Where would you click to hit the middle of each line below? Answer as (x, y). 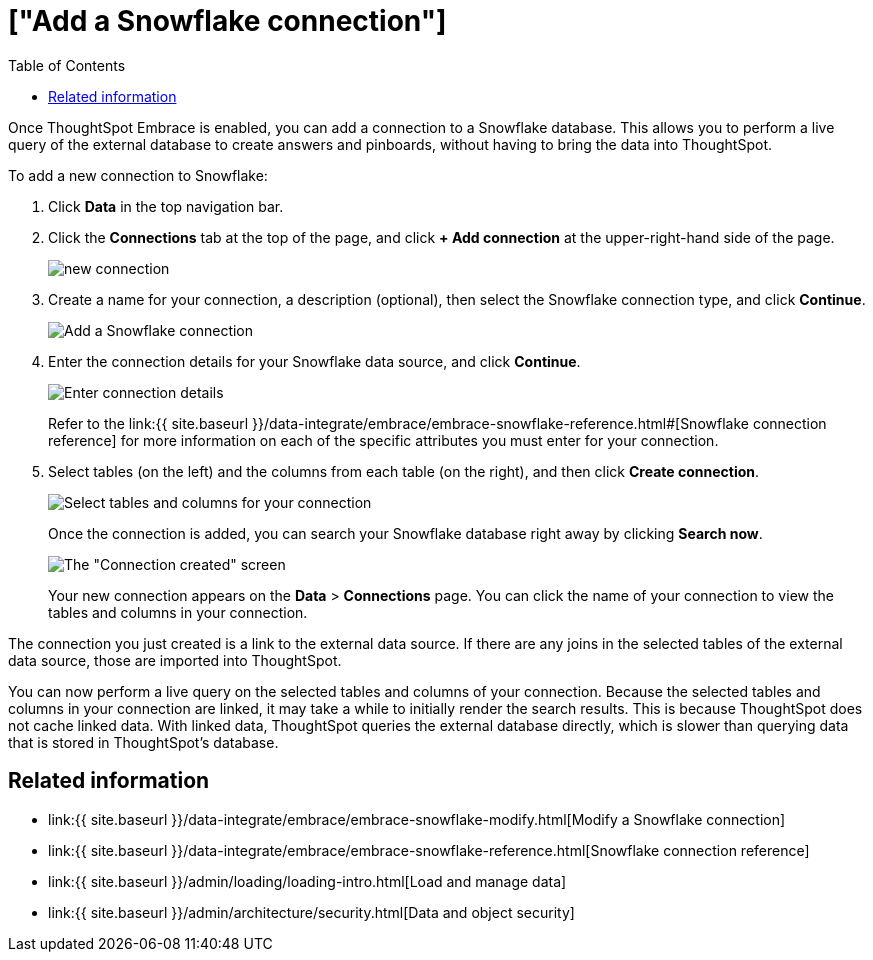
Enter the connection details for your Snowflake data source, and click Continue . (314, 361)
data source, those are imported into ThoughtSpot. (175, 660)
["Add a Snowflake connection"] (227, 21)
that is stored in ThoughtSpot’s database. (143, 742)
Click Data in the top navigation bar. (166, 206)
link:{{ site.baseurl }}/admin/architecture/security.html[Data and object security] (311, 912)
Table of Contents (67, 65)
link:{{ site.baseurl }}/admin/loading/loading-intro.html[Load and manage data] (307, 881)
